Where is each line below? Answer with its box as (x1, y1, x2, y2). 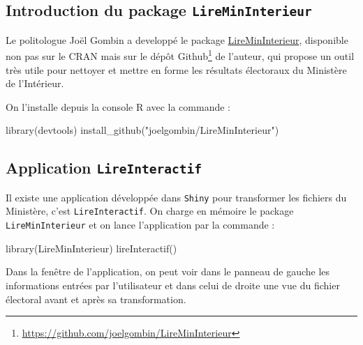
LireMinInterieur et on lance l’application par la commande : (6, 217, 275, 232)
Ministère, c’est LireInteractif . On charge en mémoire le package (6, 204, 294, 218)
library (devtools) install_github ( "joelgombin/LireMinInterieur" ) (6, 123, 279, 137)
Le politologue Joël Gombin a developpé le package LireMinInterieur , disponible (6, 32, 348, 47)
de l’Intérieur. (6, 76, 64, 91)
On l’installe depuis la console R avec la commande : (6, 99, 230, 114)
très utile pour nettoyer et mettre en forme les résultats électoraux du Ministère (6, 62, 347, 77)
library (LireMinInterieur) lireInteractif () (6, 240, 177, 255)
